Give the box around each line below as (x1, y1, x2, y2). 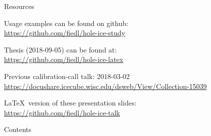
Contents (4, 124, 32, 134)
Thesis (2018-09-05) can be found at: (4, 44, 117, 54)
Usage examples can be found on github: (4, 17, 128, 28)
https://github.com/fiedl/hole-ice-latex (4, 54, 123, 64)
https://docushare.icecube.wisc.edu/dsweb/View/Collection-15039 (4, 80, 207, 91)
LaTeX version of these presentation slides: (4, 97, 137, 108)
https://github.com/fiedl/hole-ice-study (4, 27, 125, 38)
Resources (4, 1, 35, 11)
